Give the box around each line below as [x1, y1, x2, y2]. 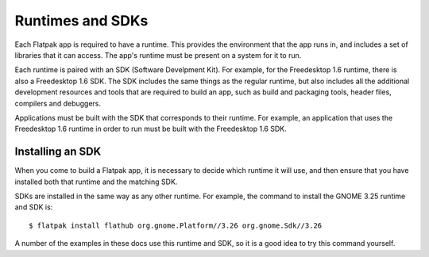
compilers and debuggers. [14, 98, 102, 108]
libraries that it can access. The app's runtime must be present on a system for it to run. [14, 50, 302, 59]
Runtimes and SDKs [14, 12, 149, 29]
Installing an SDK [14, 145, 102, 159]
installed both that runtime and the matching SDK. [14, 177, 178, 186]
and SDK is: [14, 202, 53, 212]
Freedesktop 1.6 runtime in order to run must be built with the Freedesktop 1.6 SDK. [14, 124, 287, 134]
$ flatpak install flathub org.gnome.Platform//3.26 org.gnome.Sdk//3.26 [29, 221, 323, 230]
